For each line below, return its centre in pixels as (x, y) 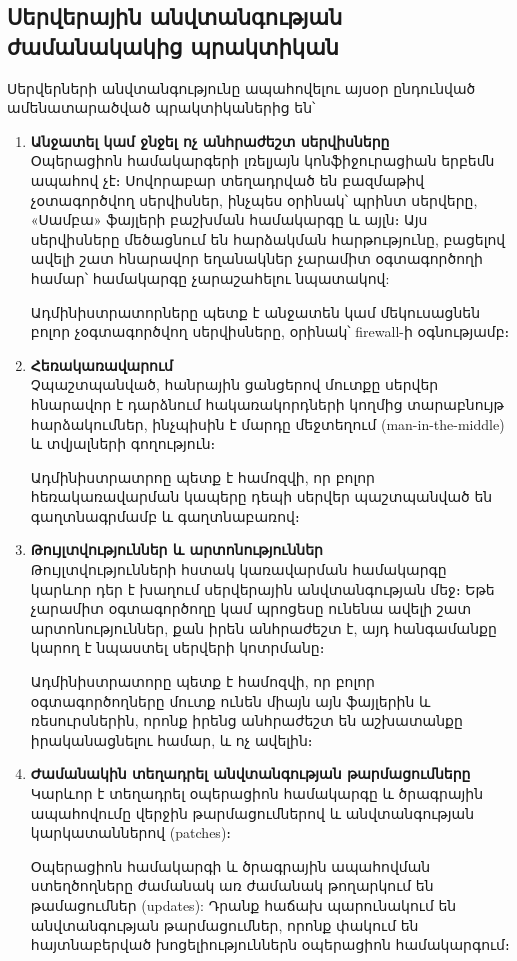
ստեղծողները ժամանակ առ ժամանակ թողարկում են (232, 885)
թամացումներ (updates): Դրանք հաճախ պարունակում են (243, 904)
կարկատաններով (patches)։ (131, 832)
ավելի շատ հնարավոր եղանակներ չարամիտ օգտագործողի (256, 258)
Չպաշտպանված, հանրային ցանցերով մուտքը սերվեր (234, 384)
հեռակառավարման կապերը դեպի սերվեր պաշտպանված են (261, 496)
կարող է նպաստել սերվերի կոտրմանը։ (177, 647)
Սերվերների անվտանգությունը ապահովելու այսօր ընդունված (241, 87)
